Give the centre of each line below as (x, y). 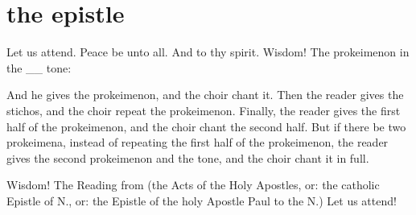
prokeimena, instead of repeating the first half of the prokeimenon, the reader (198, 142)
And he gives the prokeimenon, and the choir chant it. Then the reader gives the (205, 95)
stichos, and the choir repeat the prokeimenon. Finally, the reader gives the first (204, 110)
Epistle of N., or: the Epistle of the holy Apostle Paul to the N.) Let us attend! (202, 200)
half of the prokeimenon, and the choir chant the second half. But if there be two (206, 126)
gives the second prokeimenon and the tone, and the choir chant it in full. (188, 157)
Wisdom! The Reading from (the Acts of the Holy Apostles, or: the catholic (193, 185)
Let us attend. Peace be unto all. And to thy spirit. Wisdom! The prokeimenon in (208, 52)
